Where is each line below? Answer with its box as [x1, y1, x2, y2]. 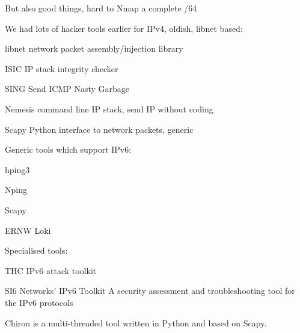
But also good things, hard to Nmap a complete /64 [5, 2, 197, 14]
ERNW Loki [5, 224, 51, 236]
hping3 [5, 163, 30, 176]
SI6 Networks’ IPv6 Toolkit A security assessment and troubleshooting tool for [5, 284, 295, 297]
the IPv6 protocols [5, 296, 73, 308]
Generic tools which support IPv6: [5, 143, 132, 156]
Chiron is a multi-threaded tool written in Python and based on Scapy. [5, 316, 267, 329]
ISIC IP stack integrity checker [5, 62, 118, 75]
